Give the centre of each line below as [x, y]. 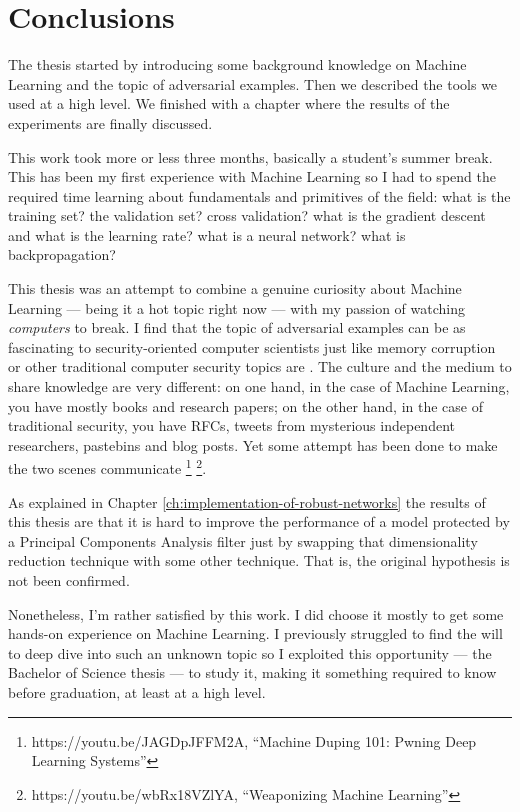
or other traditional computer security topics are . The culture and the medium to [260, 366]
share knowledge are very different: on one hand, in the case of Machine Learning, [259, 386]
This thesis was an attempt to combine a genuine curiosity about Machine [235, 288]
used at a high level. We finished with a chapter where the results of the [229, 103]
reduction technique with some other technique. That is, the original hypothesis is [259, 560]
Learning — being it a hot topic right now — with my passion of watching [236, 307]
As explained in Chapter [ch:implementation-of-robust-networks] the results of [247, 501]
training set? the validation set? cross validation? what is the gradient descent [247, 215]
